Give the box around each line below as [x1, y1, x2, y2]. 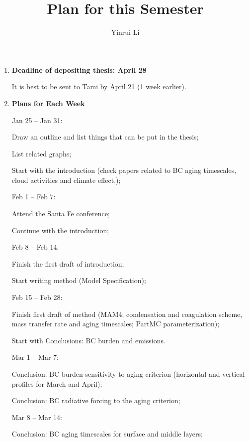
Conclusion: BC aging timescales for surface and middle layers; [11, 429, 203, 439]
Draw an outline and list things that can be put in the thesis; [11, 132, 199, 142]
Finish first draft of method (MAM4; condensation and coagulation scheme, [11, 308, 243, 319]
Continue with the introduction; [11, 225, 109, 235]
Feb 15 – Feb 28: [11, 292, 63, 302]
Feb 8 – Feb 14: [11, 242, 59, 252]
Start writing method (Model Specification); [11, 275, 146, 286]
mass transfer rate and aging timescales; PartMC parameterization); [11, 318, 220, 329]
